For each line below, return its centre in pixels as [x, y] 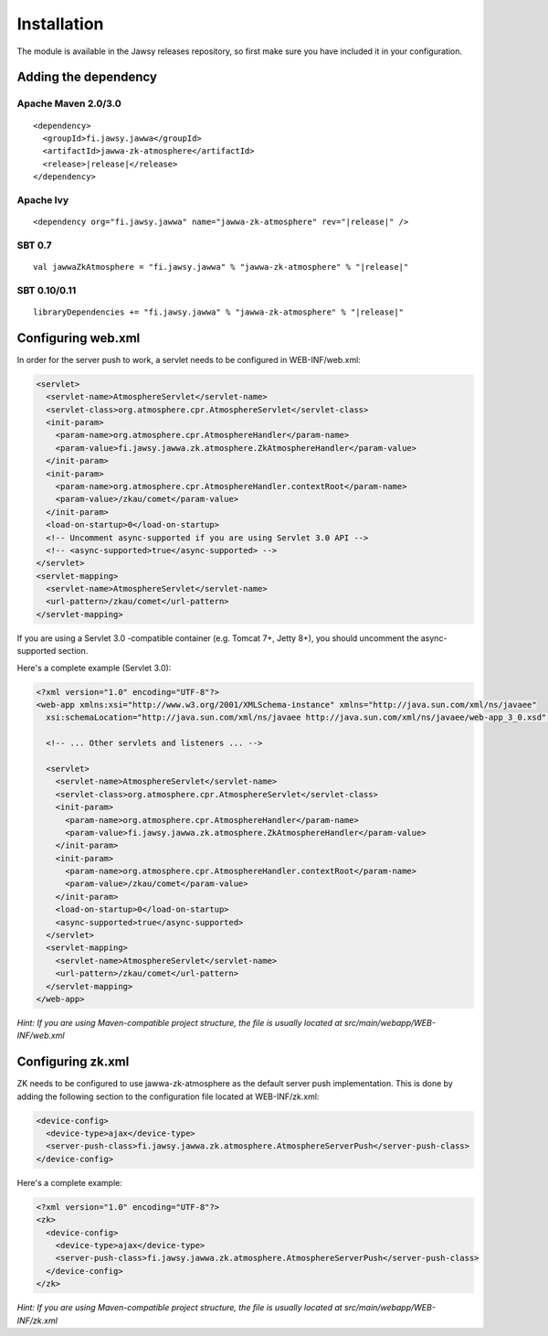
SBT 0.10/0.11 [47, 290]
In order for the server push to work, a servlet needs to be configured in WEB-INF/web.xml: [189, 359]
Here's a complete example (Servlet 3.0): [94, 668]
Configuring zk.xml [73, 1062]
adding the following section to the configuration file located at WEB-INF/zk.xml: [168, 1096]
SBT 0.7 [34, 245]
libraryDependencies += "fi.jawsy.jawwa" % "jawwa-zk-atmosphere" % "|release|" [219, 312]
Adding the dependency [87, 77]
